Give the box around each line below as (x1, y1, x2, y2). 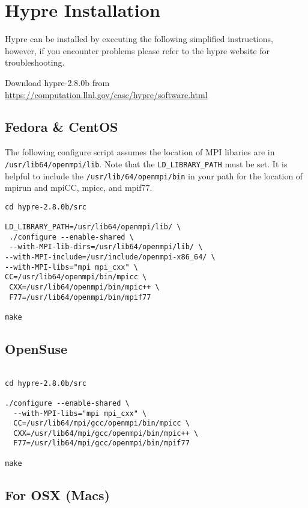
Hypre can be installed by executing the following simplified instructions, (5, 33, 273, 45)
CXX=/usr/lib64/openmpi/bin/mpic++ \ (9, 283, 160, 292)
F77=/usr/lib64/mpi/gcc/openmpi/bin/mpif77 (13, 439, 190, 448)
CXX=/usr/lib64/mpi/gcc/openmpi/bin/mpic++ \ (13, 429, 199, 438)
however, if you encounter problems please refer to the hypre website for (5, 44, 270, 57)
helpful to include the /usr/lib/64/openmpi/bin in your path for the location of (5, 169, 303, 182)
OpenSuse (5, 339, 68, 358)
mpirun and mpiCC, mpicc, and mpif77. (5, 181, 152, 194)
